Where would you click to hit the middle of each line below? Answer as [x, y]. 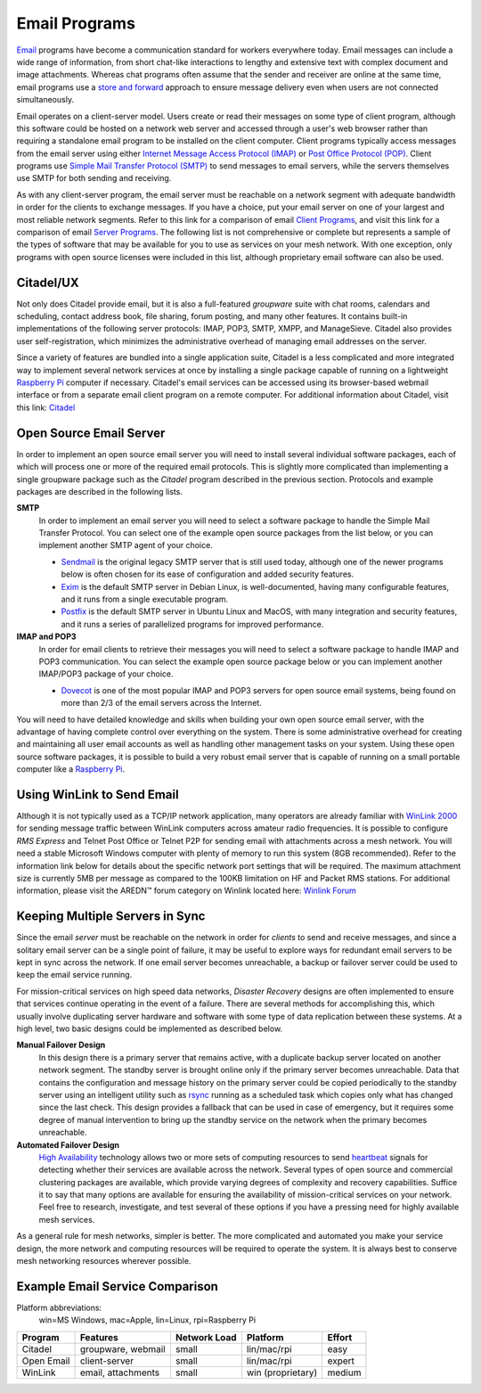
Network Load [206, 1337]
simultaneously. [45, 100]
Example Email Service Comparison [117, 1286]
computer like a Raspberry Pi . [71, 769]
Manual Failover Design [61, 1045]
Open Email [46, 1361]
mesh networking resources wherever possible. [104, 1261]
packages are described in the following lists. [99, 491]
